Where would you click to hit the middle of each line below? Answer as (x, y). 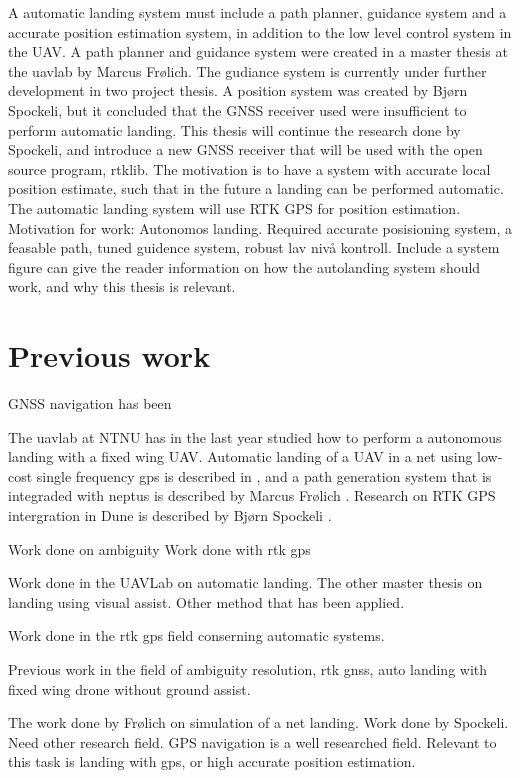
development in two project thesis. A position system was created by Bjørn (238, 90)
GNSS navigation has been (90, 403)
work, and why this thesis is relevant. (122, 286)
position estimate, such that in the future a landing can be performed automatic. (256, 188)
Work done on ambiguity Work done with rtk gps (159, 548)
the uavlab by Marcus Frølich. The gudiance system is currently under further (247, 70)
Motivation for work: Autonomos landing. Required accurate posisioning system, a (260, 227)
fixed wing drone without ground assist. (129, 688)
